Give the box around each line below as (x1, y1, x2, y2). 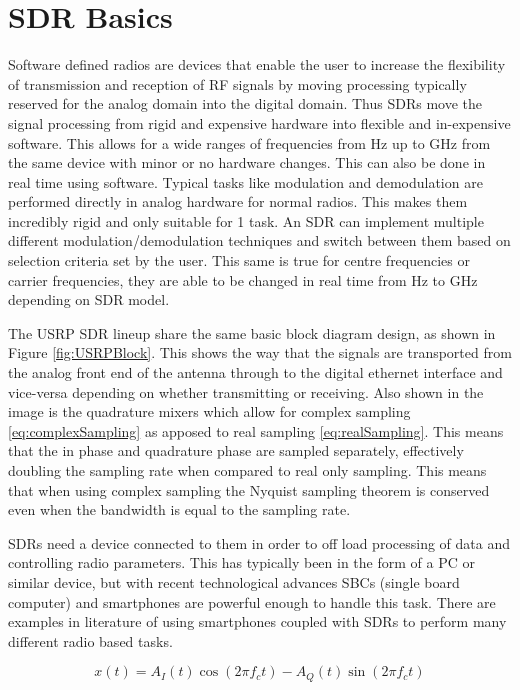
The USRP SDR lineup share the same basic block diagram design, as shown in (8, 322, 496, 343)
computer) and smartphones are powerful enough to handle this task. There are (8, 591, 496, 612)
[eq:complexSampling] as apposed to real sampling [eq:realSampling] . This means (8, 420, 504, 441)
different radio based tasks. (8, 630, 173, 651)
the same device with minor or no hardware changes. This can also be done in (8, 152, 486, 173)
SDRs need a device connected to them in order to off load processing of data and (8, 532, 510, 553)
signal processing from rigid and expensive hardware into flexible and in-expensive (8, 112, 511, 133)
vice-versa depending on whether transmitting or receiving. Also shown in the (8, 381, 484, 402)
